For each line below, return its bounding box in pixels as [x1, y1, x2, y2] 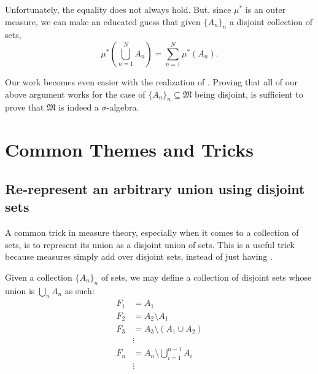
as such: [64, 284, 95, 297]
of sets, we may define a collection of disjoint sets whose [101, 270, 312, 283]
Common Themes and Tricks [5, 137, 254, 162]
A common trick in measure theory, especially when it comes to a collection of [5, 225, 299, 238]
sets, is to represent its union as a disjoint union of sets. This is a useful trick [5, 238, 295, 251]
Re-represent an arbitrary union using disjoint [5, 179, 305, 198]
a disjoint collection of [229, 15, 312, 28]
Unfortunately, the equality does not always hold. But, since [5, 3, 231, 15]
